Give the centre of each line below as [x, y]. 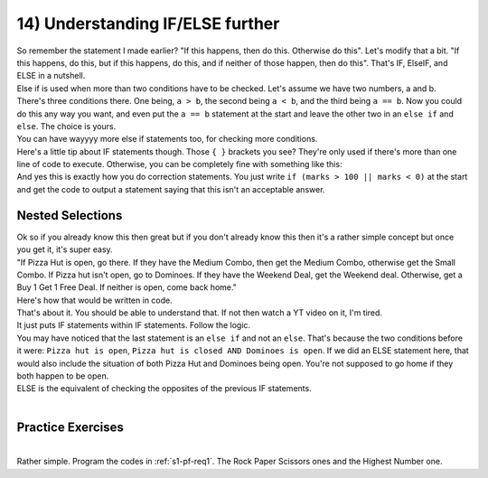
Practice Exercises [70, 427]
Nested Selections [70, 216]
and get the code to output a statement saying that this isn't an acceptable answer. [171, 189]
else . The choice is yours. [66, 126]
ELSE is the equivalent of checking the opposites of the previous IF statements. [164, 389]
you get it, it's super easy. [65, 249]
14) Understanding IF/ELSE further [148, 23]
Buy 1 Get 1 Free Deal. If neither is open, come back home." [127, 287]
